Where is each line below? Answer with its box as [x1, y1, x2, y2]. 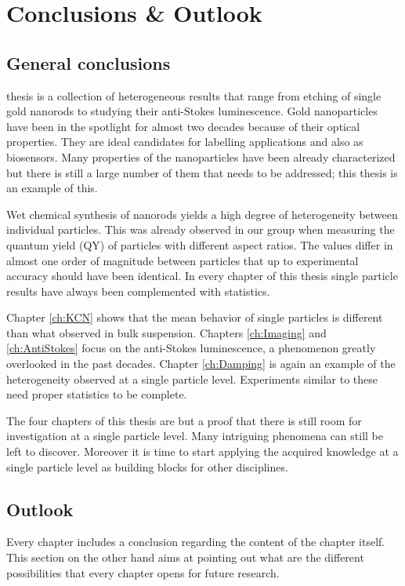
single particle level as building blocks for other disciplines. [6, 458, 288, 475]
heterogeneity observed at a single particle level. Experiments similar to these [6, 370, 378, 387]
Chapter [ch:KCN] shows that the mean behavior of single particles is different [6, 309, 383, 326]
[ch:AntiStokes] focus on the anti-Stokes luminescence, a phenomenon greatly [6, 340, 376, 356]
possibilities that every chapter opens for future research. [6, 564, 280, 581]
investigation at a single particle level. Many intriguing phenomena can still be [6, 428, 383, 444]
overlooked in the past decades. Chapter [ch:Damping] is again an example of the [6, 355, 396, 372]
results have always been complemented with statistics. [6, 282, 270, 299]
